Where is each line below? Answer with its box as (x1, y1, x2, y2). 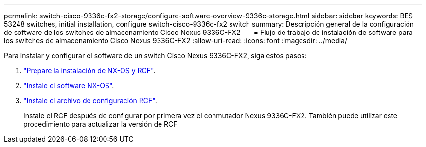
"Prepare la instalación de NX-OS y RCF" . (23, 66, 156, 75)
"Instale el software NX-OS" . (23, 82, 114, 90)
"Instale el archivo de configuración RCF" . (23, 97, 157, 105)
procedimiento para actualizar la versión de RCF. (23, 120, 179, 128)
